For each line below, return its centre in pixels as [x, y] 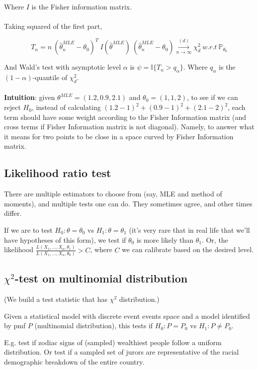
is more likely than [165, 239]
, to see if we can [212, 97]
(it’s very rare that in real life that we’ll [189, 230]
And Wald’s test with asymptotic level [63, 67]
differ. [13, 213]
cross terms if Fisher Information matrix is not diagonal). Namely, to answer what [129, 127]
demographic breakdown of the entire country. [74, 362]
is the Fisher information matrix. [82, 6]
